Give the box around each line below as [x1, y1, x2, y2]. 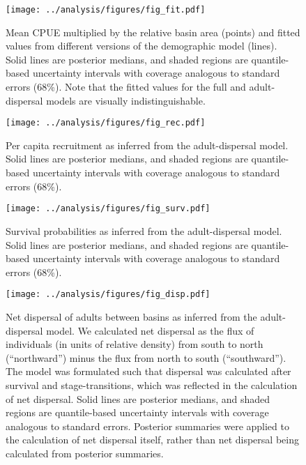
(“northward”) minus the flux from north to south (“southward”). [6, 350, 286, 365]
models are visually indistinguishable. [46, 93, 206, 107]
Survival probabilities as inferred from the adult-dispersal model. [6, 223, 282, 238]
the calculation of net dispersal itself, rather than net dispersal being [6, 432, 299, 447]
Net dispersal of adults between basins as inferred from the [6, 309, 257, 323]
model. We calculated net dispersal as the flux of [46, 323, 254, 337]
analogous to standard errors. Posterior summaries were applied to [6, 418, 289, 433]
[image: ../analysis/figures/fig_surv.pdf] [6, 204, 211, 214]
